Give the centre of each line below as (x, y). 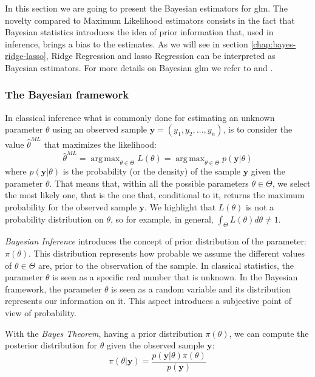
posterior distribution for (51, 345)
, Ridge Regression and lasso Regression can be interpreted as (161, 56)
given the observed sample (155, 345)
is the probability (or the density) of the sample (152, 171)
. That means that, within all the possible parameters (149, 183)
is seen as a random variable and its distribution (201, 289)
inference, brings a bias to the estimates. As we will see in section (127, 43)
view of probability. (41, 312)
